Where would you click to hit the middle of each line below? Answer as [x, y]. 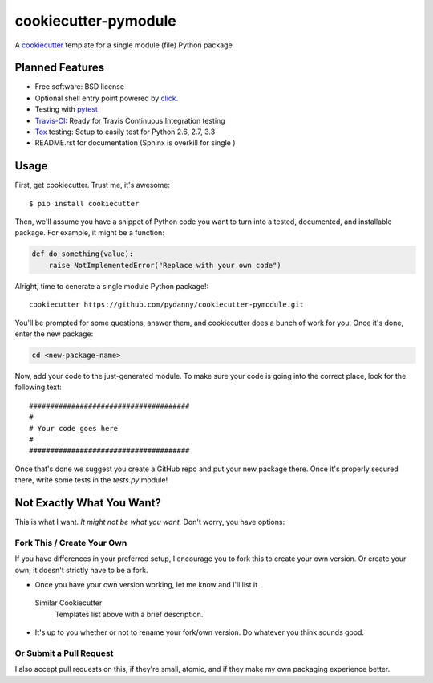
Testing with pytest [66, 109]
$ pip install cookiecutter [84, 203]
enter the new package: [54, 334]
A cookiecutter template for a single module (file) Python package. [125, 45]
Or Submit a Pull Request [64, 653]
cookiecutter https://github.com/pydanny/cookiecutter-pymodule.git [166, 305]
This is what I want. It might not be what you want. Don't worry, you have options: [150, 522]
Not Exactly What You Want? [88, 503]
